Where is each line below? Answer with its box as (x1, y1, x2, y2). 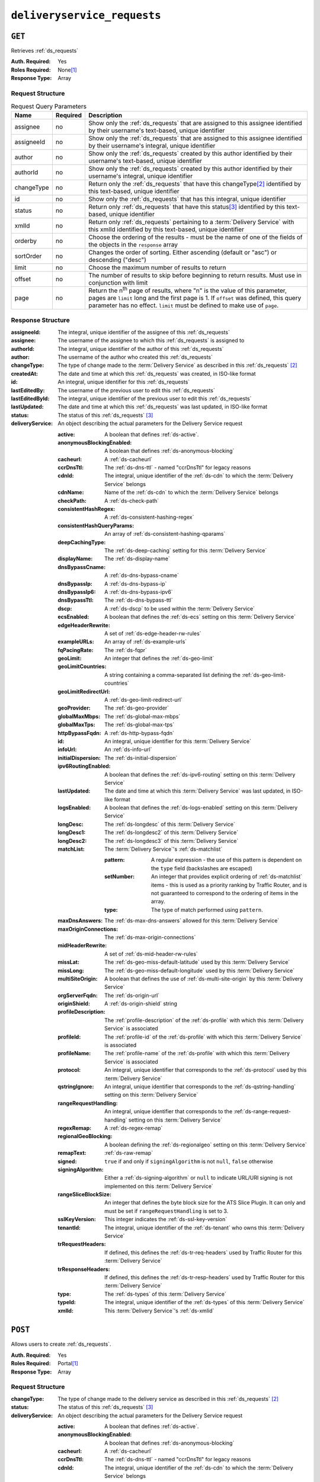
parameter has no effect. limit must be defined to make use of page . (88, 301, 279, 309)
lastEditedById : (11, 395, 50, 402)
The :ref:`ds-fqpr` (104, 646, 148, 653)
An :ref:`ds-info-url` (104, 746, 152, 753)
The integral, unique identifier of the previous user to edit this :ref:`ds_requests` (57, 395, 252, 402)
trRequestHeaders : (57, 1241, 106, 1248)
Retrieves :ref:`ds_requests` (11, 47, 79, 55)
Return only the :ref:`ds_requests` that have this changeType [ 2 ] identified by (88, 180, 302, 188)
